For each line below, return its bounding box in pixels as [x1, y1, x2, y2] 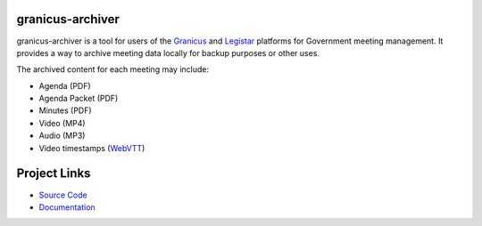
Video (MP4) [38, 117, 86, 128]
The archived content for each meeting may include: [16, 64, 210, 75]
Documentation [38, 201, 96, 213]
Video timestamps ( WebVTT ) [38, 142, 145, 153]
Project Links [16, 165, 91, 182]
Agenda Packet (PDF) [38, 93, 119, 104]
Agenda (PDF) [38, 80, 91, 91]
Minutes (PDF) [38, 105, 93, 116]
